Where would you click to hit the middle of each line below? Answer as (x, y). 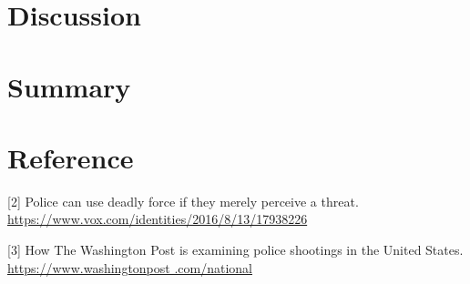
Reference (71, 157)
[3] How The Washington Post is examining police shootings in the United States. (235, 250)
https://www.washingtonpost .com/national (130, 267)
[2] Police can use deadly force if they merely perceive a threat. (183, 201)
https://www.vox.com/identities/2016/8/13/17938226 (158, 219)
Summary (69, 86)
